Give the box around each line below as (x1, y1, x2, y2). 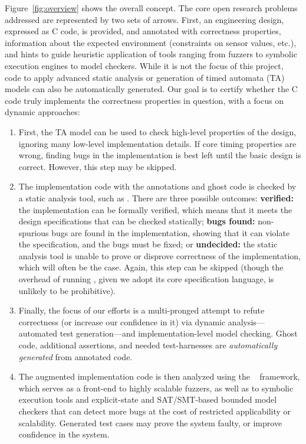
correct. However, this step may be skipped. (18, 160, 177, 172)
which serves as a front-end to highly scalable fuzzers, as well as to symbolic (18, 381, 294, 394)
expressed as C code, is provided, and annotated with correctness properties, (5, 25, 281, 37)
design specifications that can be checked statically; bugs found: (18, 215, 255, 227)
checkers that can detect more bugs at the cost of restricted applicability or (18, 405, 291, 417)
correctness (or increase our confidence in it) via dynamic (18, 315, 226, 328)
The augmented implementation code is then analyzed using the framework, (18, 370, 300, 383)
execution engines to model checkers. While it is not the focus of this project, (5, 59, 284, 71)
